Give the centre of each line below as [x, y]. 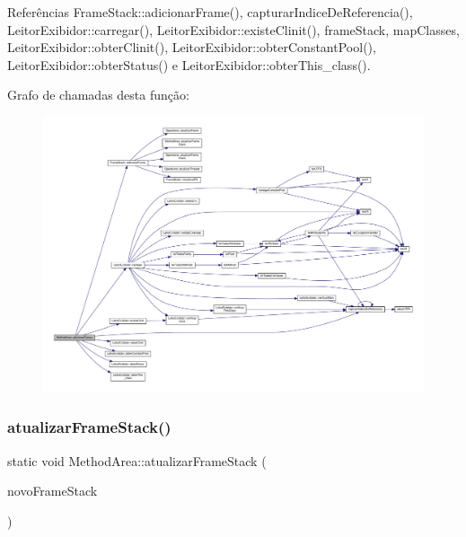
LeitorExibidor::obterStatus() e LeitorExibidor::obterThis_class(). [189, 64]
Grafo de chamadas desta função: [98, 95]
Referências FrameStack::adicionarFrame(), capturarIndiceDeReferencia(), [210, 12]
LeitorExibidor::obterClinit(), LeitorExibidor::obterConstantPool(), [192, 47]
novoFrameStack [53, 491]
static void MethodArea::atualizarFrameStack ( [137, 460]
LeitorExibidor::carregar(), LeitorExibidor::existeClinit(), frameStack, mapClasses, [233, 29]
